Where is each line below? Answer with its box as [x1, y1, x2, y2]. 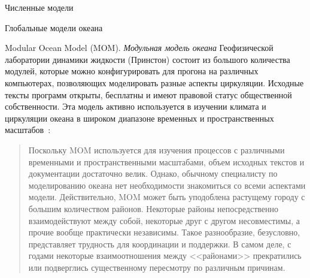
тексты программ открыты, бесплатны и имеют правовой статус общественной [5, 88, 292, 101]
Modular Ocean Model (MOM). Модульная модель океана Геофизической [5, 41, 273, 54]
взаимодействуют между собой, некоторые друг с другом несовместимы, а [28, 214, 300, 226]
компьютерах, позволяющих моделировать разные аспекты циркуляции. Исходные [5, 76, 304, 89]
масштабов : [5, 123, 51, 136]
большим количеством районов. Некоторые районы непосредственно [28, 202, 279, 214]
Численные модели [5, 1, 74, 13]
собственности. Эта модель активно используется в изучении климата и [5, 100, 266, 113]
